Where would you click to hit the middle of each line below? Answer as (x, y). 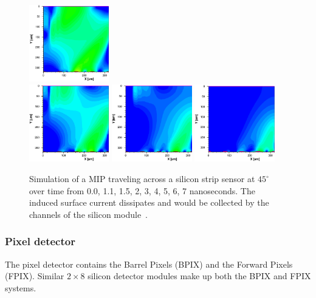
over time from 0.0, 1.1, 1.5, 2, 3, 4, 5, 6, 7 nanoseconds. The (142, 190)
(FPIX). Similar (35, 276)
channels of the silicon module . (89, 214)
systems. (21, 287)
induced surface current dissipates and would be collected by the (149, 202)
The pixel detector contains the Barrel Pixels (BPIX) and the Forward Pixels (149, 264)
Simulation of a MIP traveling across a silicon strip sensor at (142, 178)
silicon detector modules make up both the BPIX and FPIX (199, 276)
